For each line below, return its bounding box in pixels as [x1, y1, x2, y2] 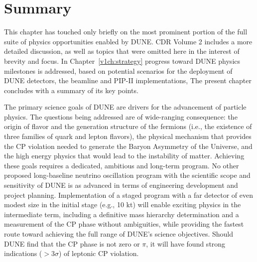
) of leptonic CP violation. [58, 248, 139, 259]
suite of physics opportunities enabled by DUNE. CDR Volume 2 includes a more [4, 36, 253, 46]
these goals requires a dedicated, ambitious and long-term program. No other [4, 160, 239, 170]
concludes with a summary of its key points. [4, 85, 138, 95]
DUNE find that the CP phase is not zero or [4, 238, 140, 249]
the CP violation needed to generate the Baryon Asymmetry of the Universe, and [4, 140, 253, 151]
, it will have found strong [146, 238, 226, 249]
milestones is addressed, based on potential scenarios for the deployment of [4, 65, 233, 76]
